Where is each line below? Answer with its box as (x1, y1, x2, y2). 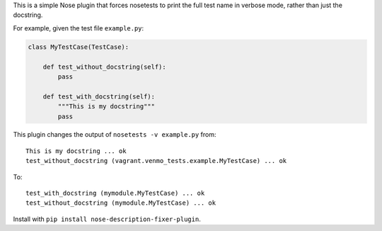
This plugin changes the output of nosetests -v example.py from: (13, 130, 216, 139)
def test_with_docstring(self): (42, 92, 156, 101)
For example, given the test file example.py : (13, 23, 144, 32)
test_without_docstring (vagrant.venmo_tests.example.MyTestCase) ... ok (25, 157, 287, 165)
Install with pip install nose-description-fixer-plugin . (13, 215, 201, 223)
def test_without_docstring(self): (42, 62, 166, 71)
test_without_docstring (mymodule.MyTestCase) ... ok (25, 199, 216, 207)
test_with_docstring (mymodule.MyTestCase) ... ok (25, 189, 205, 198)
